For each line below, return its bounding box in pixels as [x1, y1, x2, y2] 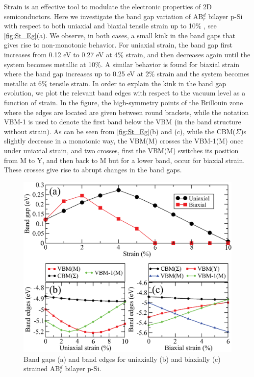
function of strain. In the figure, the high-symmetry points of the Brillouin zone [4, 97, 243, 107]
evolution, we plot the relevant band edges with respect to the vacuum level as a [4, 88, 246, 98]
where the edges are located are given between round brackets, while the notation [4, 107, 249, 117]
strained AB [24, 363, 60, 374]
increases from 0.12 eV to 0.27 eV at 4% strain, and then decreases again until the [4, 49, 251, 59]
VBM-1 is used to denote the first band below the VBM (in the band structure [4, 117, 241, 127]
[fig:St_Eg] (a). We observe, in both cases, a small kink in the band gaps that [4, 30, 235, 40]
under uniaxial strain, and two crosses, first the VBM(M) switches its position [4, 145, 239, 155]
